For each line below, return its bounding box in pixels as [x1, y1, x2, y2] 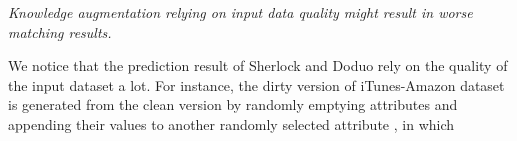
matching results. [8, 21, 112, 42]
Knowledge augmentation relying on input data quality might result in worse [8, 2, 473, 22]
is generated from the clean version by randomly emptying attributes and [8, 94, 458, 115]
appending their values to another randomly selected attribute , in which [8, 113, 455, 134]
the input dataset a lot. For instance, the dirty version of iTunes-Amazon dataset [8, 74, 505, 95]
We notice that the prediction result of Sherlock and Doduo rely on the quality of [8, 55, 508, 76]
